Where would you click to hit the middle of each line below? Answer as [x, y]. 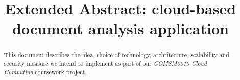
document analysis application [121, 28]
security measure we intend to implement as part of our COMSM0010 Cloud [105, 63]
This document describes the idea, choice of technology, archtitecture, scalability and [116, 55]
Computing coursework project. [45, 72]
